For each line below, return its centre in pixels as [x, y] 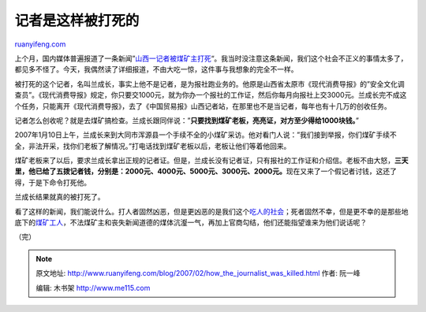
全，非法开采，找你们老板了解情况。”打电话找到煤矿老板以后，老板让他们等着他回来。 [153, 146]
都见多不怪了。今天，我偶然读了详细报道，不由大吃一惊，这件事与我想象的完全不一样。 [156, 69]
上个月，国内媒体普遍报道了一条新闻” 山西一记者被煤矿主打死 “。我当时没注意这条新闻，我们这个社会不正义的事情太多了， [211, 58]
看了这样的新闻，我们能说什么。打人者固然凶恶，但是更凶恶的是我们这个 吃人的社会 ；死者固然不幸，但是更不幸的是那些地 [211, 211]
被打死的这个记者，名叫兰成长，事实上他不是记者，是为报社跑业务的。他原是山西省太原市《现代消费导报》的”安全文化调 [210, 84]
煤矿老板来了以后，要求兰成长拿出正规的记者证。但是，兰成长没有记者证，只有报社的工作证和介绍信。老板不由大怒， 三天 [211, 161]
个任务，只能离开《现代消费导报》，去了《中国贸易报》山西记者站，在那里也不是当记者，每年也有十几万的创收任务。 [203, 106]
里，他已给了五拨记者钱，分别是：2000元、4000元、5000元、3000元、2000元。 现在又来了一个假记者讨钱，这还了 [206, 171]
